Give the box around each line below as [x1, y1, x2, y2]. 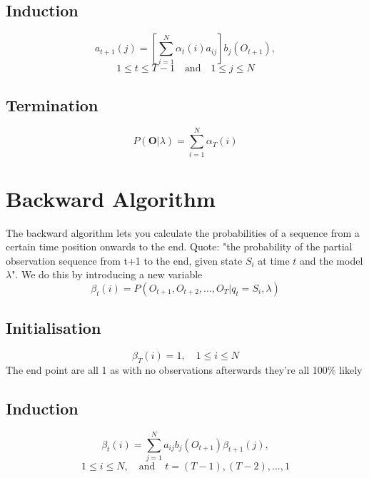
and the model [300, 253, 363, 268]
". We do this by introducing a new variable [11, 267, 203, 282]
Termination [6, 93, 98, 116]
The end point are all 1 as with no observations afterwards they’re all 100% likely [6, 362, 363, 377]
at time [258, 253, 290, 268]
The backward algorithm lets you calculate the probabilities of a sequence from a [6, 225, 360, 240]
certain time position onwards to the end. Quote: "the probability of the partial [6, 239, 353, 254]
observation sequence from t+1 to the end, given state [6, 253, 243, 268]
